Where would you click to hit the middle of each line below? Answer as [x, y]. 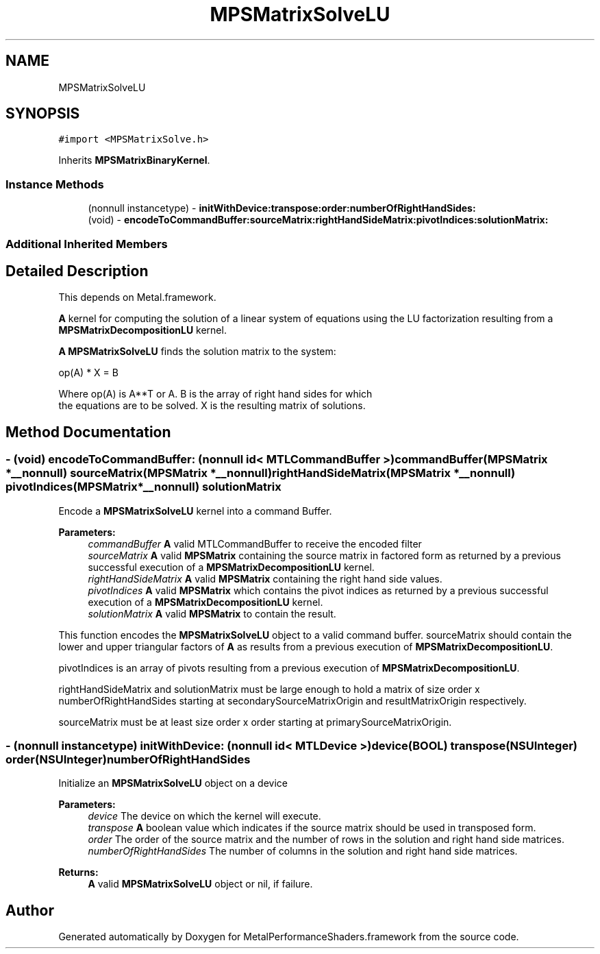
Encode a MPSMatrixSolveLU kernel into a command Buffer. [195, 511]
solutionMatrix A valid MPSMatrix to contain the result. [212, 613]
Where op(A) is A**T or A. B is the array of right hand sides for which [215, 394]
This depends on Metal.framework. [137, 297]
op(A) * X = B [88, 373]
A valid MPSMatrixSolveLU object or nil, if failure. [200, 884]
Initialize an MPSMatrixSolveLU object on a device [173, 783]
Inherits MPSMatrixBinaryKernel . [134, 160]
